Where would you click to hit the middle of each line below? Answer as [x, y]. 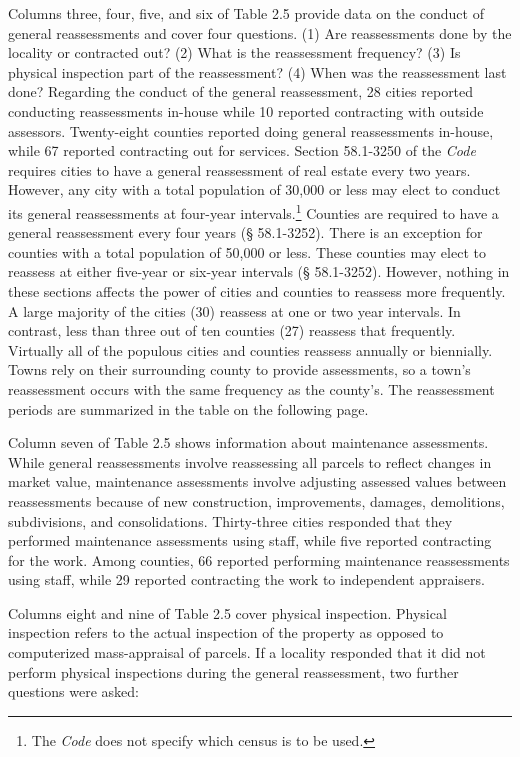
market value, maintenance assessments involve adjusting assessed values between [257, 481]
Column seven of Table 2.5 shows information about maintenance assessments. [248, 442]
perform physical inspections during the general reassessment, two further [233, 671]
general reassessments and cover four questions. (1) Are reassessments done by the [260, 32]
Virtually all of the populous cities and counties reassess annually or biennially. [250, 349]
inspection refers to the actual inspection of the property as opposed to [226, 632]
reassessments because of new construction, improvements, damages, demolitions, [256, 500]
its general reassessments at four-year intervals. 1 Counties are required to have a [253, 211]
